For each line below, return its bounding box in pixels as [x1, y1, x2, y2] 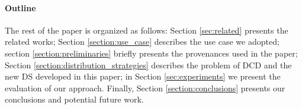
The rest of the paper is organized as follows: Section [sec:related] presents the [5, 24, 288, 36]
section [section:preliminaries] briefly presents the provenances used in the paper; [5, 47, 298, 59]
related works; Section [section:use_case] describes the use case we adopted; [5, 35, 279, 48]
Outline [5, 1, 36, 14]
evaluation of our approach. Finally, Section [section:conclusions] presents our [5, 81, 285, 94]
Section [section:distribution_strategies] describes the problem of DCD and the [5, 58, 292, 71]
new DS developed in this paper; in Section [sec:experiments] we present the [5, 70, 281, 82]
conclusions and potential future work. [5, 93, 144, 105]
